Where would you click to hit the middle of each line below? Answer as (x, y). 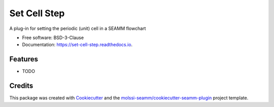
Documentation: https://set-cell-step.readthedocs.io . (77, 45)
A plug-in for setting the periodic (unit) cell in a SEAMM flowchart (78, 28)
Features (24, 59)
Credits (21, 86)
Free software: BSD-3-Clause (53, 38)
